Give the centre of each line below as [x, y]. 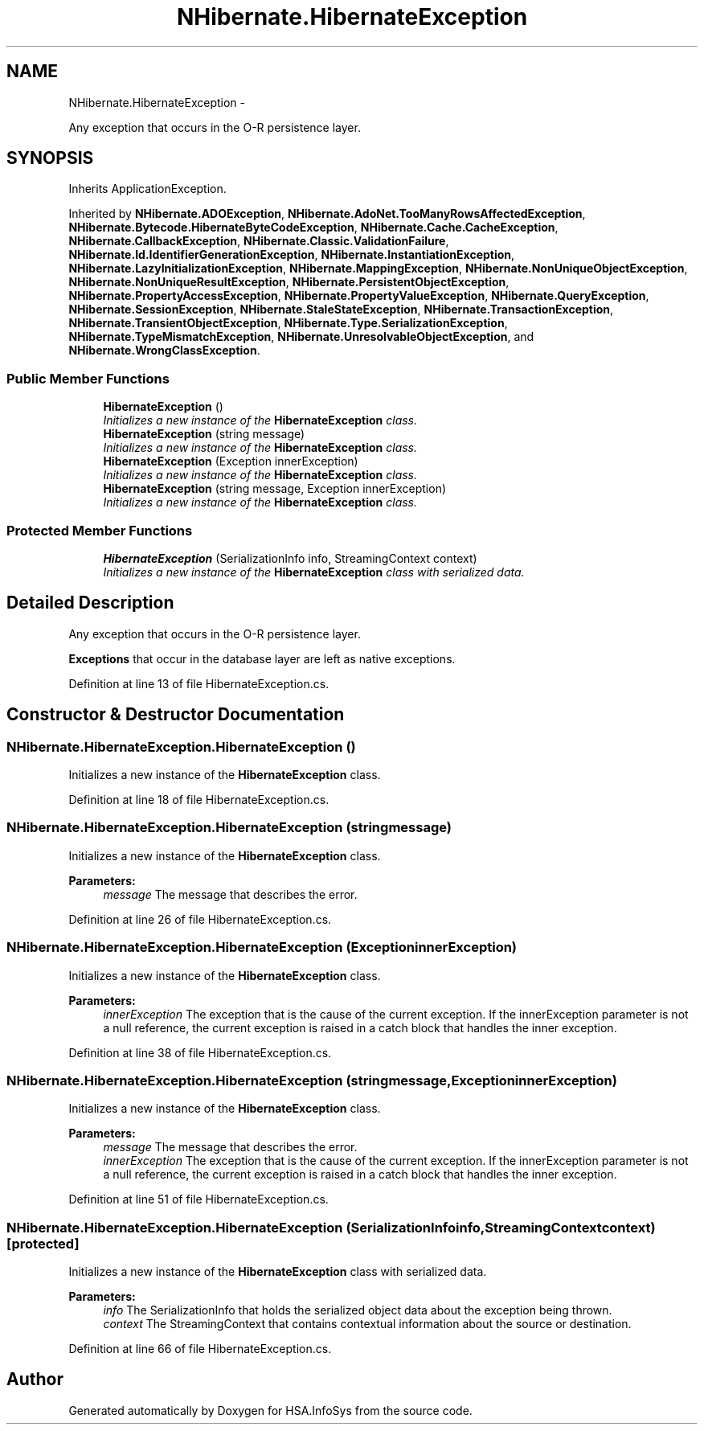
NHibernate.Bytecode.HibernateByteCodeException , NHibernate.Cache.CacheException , [313, 228]
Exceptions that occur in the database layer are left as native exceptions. [262, 658]
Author [35, 1380]
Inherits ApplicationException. [147, 189]
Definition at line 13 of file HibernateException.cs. [199, 683]
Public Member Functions [88, 378]
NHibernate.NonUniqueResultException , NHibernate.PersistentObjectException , [289, 282]
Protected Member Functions [100, 530]
